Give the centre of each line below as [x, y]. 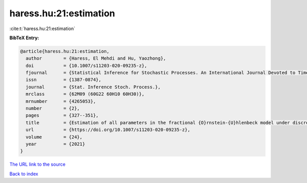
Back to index [24, 174]
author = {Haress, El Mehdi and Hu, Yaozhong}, [96, 58]
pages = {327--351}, [62, 115]
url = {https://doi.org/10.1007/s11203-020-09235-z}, [108, 130]
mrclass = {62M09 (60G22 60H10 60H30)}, [85, 94]
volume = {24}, [54, 137]
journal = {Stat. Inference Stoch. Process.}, [93, 87]
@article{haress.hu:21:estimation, [65, 51]
